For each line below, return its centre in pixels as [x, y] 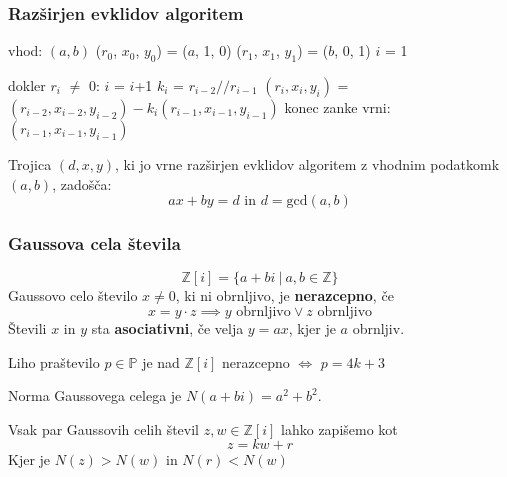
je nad [161, 361]
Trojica [30, 164]
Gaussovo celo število [73, 295]
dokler [27, 85]
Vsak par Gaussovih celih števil [104, 428]
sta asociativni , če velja [167, 328]
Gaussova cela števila [94, 243]
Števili [27, 328]
